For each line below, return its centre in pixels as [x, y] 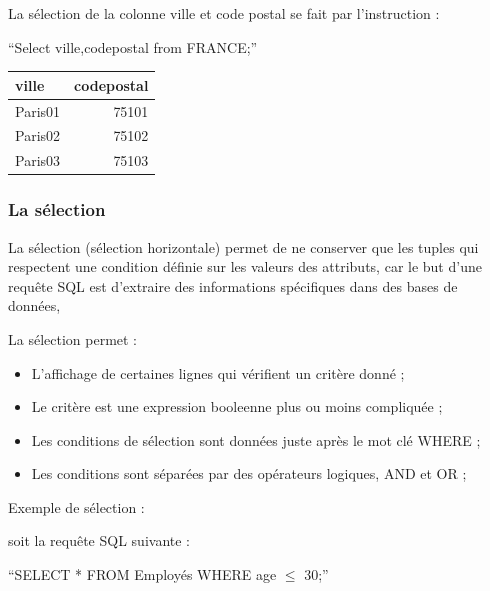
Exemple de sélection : [76, 506]
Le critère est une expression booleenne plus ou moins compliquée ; [237, 406]
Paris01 [38, 110]
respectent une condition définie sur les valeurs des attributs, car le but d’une [245, 266]
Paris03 [38, 160]
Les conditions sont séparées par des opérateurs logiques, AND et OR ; [249, 473]
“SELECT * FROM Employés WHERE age [142, 574]
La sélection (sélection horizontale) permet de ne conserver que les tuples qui [243, 246]
